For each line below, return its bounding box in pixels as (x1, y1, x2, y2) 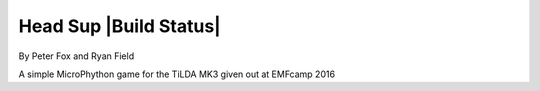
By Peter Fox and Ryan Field (18, 50, 135, 62)
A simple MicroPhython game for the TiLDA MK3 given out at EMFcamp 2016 (18, 68, 335, 80)
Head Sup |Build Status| (18, 15, 222, 37)
